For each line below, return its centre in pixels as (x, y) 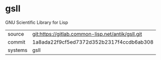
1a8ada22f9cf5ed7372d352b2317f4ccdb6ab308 (93, 42)
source (16, 34)
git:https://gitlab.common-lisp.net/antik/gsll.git (87, 34)
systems (17, 50)
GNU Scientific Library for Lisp (37, 22)
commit (16, 42)
